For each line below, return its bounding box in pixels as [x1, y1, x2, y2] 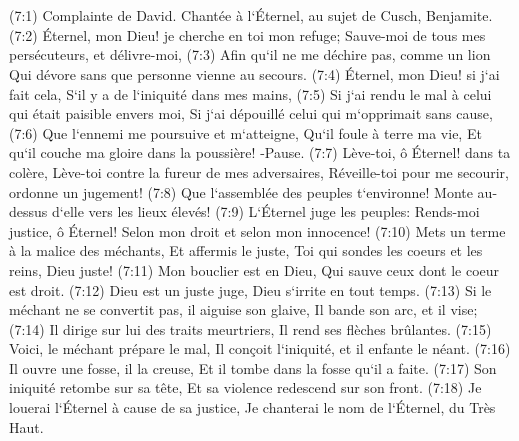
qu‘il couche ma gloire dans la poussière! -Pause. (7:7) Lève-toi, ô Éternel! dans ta [9, 142, 511, 163]
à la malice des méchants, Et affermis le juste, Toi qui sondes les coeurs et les [9, 240, 483, 261]
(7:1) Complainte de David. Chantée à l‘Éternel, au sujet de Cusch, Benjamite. [9, 5, 493, 26]
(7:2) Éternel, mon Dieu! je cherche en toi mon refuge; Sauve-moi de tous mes [9, 24, 486, 45]
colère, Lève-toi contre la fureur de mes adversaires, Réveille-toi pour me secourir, [9, 161, 509, 182]
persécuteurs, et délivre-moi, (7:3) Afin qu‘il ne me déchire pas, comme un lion [9, 44, 491, 65]
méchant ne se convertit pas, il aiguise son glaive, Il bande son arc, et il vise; [9, 299, 478, 320]
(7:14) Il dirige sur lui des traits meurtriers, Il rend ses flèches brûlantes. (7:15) [9, 318, 492, 339]
